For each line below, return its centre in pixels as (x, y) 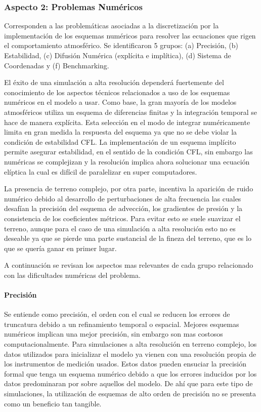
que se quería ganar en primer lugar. (60, 248)
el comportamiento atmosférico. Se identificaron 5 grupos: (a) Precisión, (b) (121, 45)
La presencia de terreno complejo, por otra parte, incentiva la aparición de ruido (129, 189)
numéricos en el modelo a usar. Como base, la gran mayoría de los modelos (120, 102)
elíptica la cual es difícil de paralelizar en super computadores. (101, 171)
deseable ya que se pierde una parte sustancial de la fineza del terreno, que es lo (128, 238)
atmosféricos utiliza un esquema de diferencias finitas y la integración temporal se (130, 112)
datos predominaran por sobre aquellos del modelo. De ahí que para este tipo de (128, 383)
